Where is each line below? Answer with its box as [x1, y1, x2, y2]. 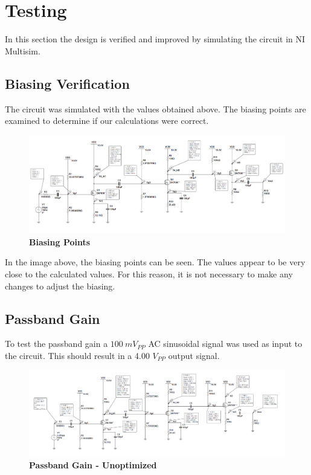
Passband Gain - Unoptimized [29, 458, 157, 471]
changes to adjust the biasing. [5, 279, 115, 292]
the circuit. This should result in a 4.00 [5, 349, 150, 361]
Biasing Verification [5, 74, 130, 92]
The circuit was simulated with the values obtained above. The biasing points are [5, 102, 306, 115]
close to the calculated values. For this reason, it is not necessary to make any [5, 267, 293, 280]
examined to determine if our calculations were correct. [5, 114, 209, 127]
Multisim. [5, 44, 40, 57]
